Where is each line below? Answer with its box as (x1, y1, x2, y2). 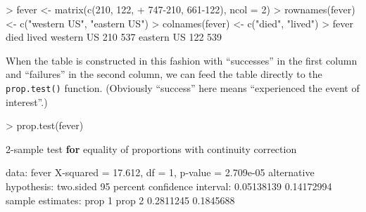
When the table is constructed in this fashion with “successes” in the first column (6, 53, 358, 67)
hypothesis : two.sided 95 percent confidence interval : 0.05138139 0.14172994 (6, 179, 332, 193)
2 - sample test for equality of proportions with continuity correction (6, 141, 297, 156)
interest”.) (6, 94, 48, 109)
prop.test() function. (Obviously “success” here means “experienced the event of (6, 80, 360, 95)
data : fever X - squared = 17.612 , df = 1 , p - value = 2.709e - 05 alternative (6, 165, 315, 180)
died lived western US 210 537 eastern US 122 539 (6, 29, 222, 44)
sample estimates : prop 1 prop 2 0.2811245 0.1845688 (6, 192, 235, 207)
